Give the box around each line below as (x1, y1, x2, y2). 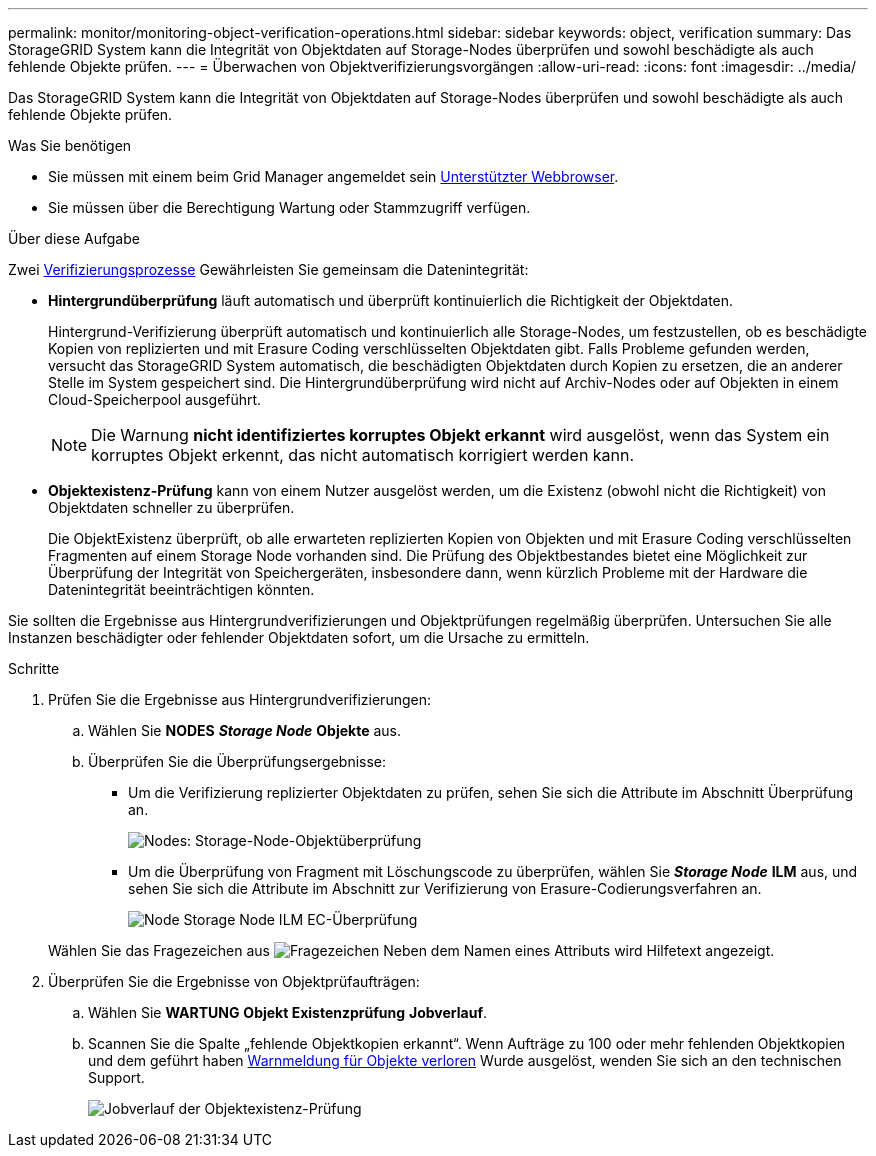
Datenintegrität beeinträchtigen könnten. (48, 581, 315, 598)
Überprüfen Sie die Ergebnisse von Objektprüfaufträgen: (48, 973, 420, 990)
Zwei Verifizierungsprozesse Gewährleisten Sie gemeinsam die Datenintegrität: (8, 261, 529, 278)
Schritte (8, 660, 60, 677)
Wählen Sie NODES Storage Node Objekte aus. (88, 722, 402, 739)
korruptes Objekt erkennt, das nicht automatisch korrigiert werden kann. (91, 445, 635, 465)
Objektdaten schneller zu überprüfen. (48, 499, 295, 516)
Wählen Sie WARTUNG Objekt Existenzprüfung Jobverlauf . (88, 1004, 488, 1021)
